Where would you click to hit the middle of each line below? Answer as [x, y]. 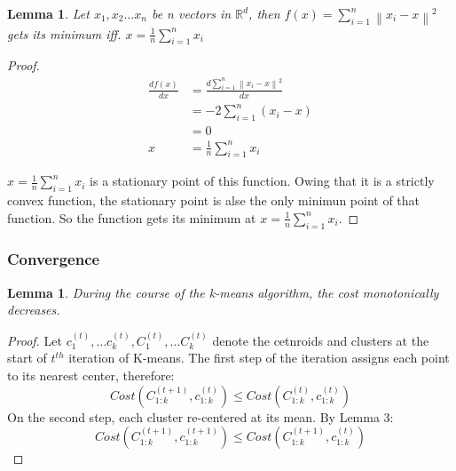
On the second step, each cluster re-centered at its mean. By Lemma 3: [200, 416]
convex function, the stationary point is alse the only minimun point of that [214, 200]
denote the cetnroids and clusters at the [321, 340]
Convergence [54, 259]
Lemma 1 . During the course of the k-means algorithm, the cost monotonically [223, 292]
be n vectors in [191, 13]
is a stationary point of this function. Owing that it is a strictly [262, 181]
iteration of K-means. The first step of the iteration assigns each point [259, 358]
